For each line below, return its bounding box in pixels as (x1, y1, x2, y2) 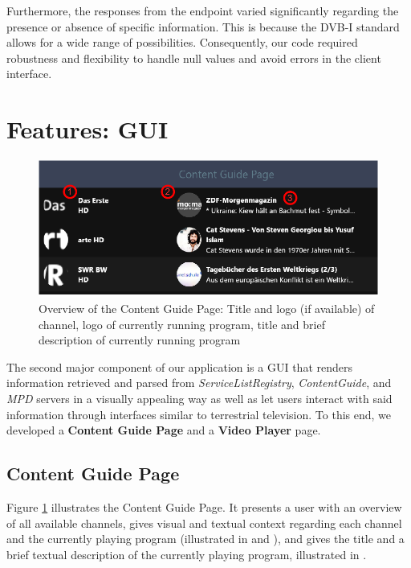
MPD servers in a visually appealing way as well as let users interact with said (6, 390, 393, 407)
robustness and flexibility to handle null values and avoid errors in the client (6, 49, 381, 66)
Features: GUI (6, 113, 169, 146)
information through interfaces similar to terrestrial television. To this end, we (6, 405, 392, 422)
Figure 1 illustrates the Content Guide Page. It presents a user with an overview (6, 499, 402, 516)
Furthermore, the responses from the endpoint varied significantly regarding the (6, 2, 399, 19)
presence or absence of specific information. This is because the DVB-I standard (6, 18, 400, 35)
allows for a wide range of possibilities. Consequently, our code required (6, 34, 358, 51)
